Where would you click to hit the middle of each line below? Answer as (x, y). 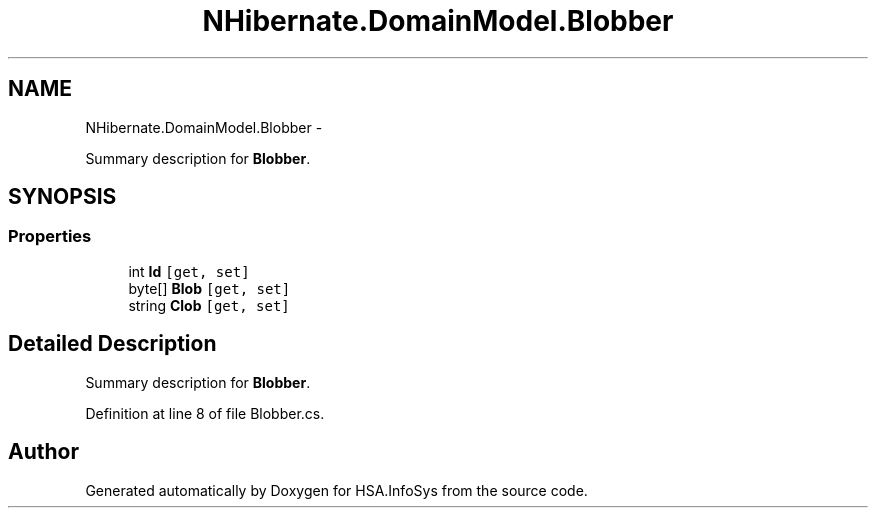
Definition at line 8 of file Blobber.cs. (205, 413)
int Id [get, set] (189, 271)
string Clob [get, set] (209, 305)
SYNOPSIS (62, 197)
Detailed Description (112, 344)
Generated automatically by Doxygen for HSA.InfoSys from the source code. (336, 490)
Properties (50, 236)
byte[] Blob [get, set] (209, 288)
